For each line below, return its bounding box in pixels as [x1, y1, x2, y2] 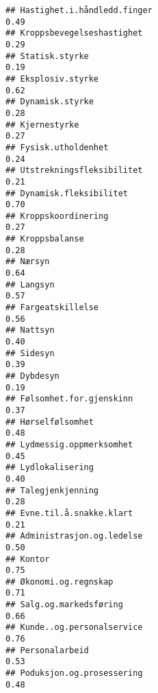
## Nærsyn [5, 257, 50, 267]
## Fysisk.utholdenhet [5, 142, 109, 152]
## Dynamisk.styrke [5, 97, 94, 107]
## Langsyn [5, 279, 55, 290]
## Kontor [5, 554, 50, 564]
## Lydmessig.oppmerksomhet [5, 439, 133, 449]
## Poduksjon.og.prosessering [5, 668, 143, 679]
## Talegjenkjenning [5, 485, 99, 495]
